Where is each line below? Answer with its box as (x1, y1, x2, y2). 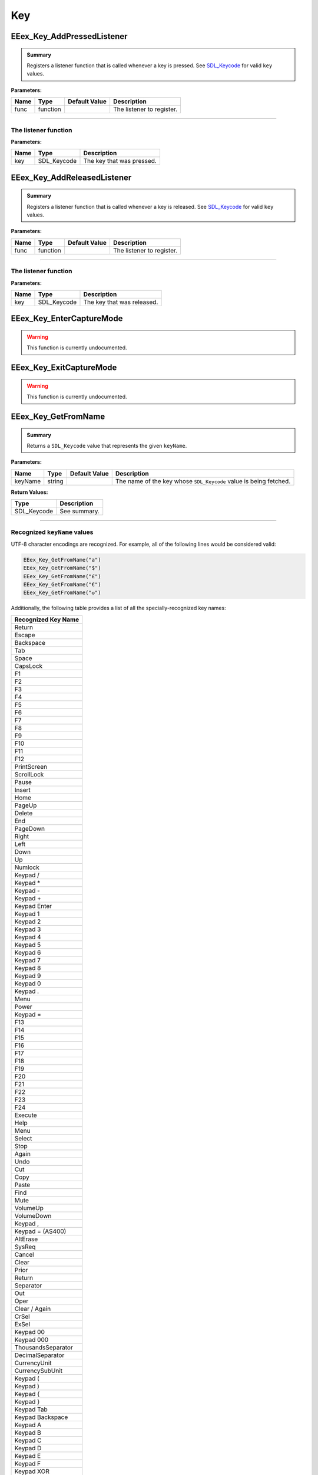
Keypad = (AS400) (14, 1227, 67, 1235)
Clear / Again (14, 1304, 51, 1313)
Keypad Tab (14, 1405, 48, 1413)
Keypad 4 (14, 933, 41, 941)
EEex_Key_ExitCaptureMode (11, 363, 117, 373)
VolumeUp (14, 1204, 44, 1212)
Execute (14, 1111, 38, 1119)
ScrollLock (14, 770, 44, 778)
